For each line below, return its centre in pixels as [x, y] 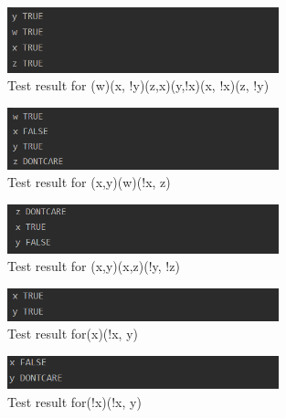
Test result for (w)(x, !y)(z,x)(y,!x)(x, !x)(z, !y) [138, 85]
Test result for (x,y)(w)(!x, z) [89, 182]
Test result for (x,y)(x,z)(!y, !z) [94, 266]
